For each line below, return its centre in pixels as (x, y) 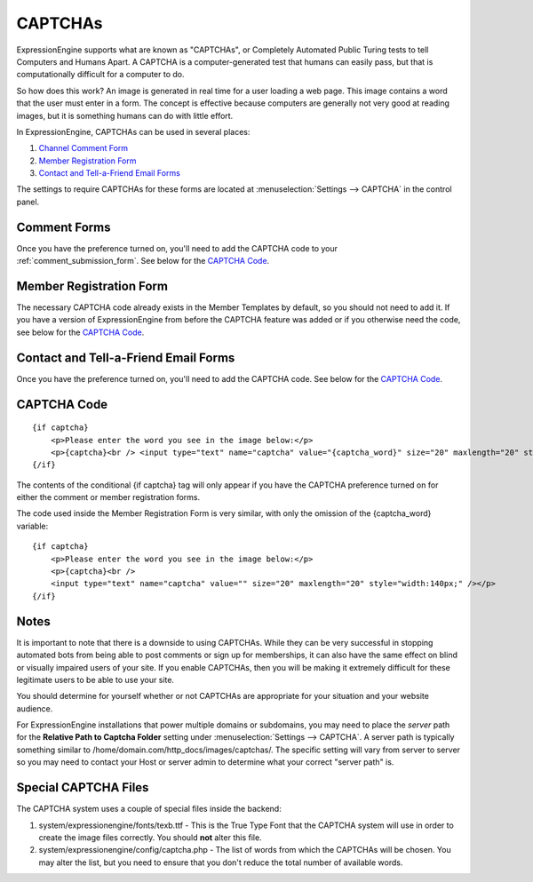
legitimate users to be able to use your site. (95, 679)
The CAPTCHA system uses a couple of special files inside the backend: (149, 809)
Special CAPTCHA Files (83, 787)
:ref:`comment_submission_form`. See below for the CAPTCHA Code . (143, 261)
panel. (28, 202)
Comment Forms (64, 227)
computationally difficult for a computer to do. (100, 75)
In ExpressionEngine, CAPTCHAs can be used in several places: (133, 131)
